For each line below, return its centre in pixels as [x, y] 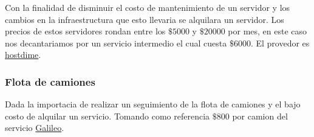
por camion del [260, 116]
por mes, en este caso [268, 31]
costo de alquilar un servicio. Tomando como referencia [108, 116]
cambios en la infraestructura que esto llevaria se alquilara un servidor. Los [145, 19]
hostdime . [23, 55]
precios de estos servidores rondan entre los [85, 31]
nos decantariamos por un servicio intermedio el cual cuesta [116, 43]
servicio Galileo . [35, 128]
